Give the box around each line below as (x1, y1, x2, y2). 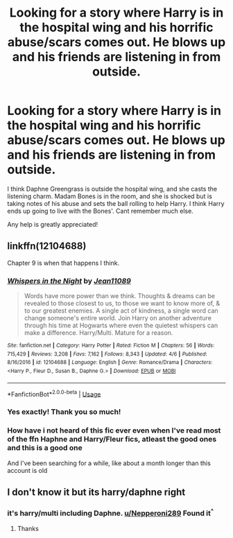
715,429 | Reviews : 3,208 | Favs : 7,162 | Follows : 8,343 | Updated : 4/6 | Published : (7, 350, 208, 358)
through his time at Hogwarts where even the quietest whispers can (24, 321, 218, 330)
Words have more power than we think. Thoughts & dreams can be (24, 292, 216, 300)
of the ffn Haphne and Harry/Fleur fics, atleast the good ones (7, 435, 217, 444)
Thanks (17, 524, 40, 532)
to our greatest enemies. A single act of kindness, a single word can (24, 306, 218, 315)
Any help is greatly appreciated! (7, 220, 98, 228)
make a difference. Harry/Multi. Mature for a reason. (24, 329, 173, 337)
